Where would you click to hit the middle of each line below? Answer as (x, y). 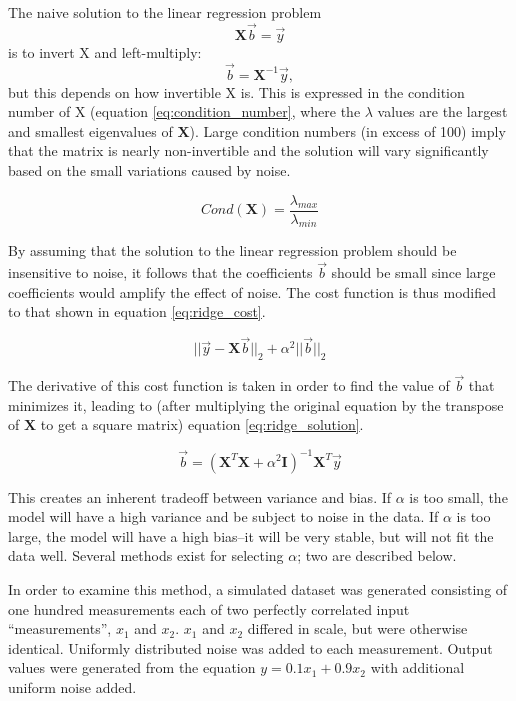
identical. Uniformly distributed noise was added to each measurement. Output (250, 647)
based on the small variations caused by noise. (149, 170)
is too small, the (458, 496)
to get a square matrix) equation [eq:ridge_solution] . (202, 424)
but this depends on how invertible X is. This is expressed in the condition (236, 91)
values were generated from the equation (132, 667)
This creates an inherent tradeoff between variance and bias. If (200, 496)
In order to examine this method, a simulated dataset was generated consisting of (258, 588)
